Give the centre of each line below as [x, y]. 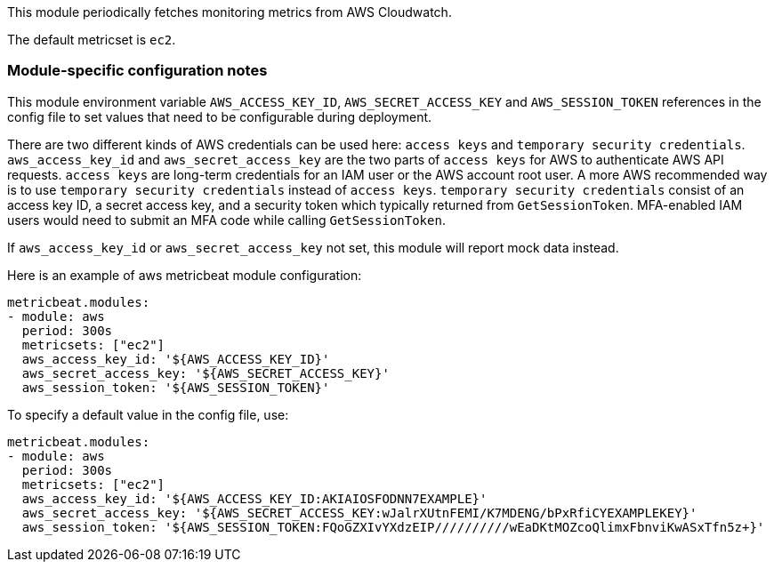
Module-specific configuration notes [137, 71]
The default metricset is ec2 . [92, 40]
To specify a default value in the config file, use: [148, 414]
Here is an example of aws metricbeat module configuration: [185, 275]
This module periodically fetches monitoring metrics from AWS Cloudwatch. [230, 12]
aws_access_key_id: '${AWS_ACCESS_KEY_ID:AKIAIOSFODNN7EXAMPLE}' [254, 498]
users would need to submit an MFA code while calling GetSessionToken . [226, 220]
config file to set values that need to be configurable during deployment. [220, 116]
